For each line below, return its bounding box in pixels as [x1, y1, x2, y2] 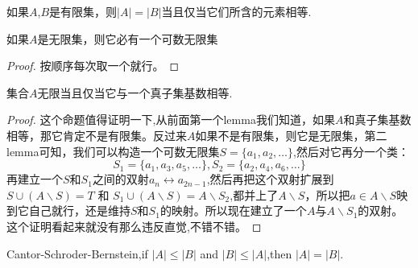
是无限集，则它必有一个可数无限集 [37, 30, 218, 47]
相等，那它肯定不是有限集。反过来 [6, 126, 187, 143]
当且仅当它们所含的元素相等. [161, 3, 312, 19]
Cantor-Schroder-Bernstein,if [6, 245, 148, 262]
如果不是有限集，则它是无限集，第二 [195, 126, 387, 143]
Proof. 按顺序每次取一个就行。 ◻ [6, 57, 180, 74]
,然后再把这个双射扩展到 [206, 171, 334, 188]
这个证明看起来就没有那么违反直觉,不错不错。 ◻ [6, 217, 262, 234]
